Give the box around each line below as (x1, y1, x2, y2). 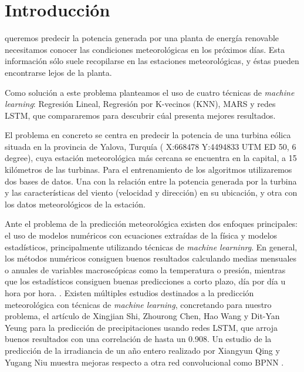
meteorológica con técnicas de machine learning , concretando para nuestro (5, 298, 272, 310)
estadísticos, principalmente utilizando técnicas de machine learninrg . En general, (5, 240, 298, 253)
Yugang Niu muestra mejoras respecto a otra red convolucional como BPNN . (5, 356, 284, 368)
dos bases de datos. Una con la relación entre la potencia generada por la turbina (5, 175, 297, 187)
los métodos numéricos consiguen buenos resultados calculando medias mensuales (5, 252, 297, 264)
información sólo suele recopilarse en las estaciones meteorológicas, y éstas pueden (5, 55, 299, 67)
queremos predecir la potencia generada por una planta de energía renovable (5, 32, 279, 44)
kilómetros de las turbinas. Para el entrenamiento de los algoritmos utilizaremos (5, 163, 292, 176)
